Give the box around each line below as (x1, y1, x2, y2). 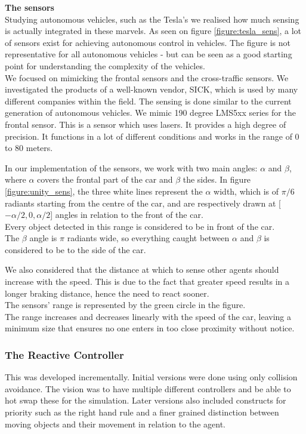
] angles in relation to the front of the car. (50, 208, 203, 221)
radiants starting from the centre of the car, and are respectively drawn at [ (5, 196, 281, 209)
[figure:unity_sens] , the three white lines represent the (5, 184, 203, 197)
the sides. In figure (183, 173, 251, 186)
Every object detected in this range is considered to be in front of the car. (5, 220, 275, 232)
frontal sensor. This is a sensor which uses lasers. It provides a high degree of (5, 118, 286, 130)
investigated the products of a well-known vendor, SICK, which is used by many (5, 83, 298, 96)
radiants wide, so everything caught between (67, 232, 230, 244)
